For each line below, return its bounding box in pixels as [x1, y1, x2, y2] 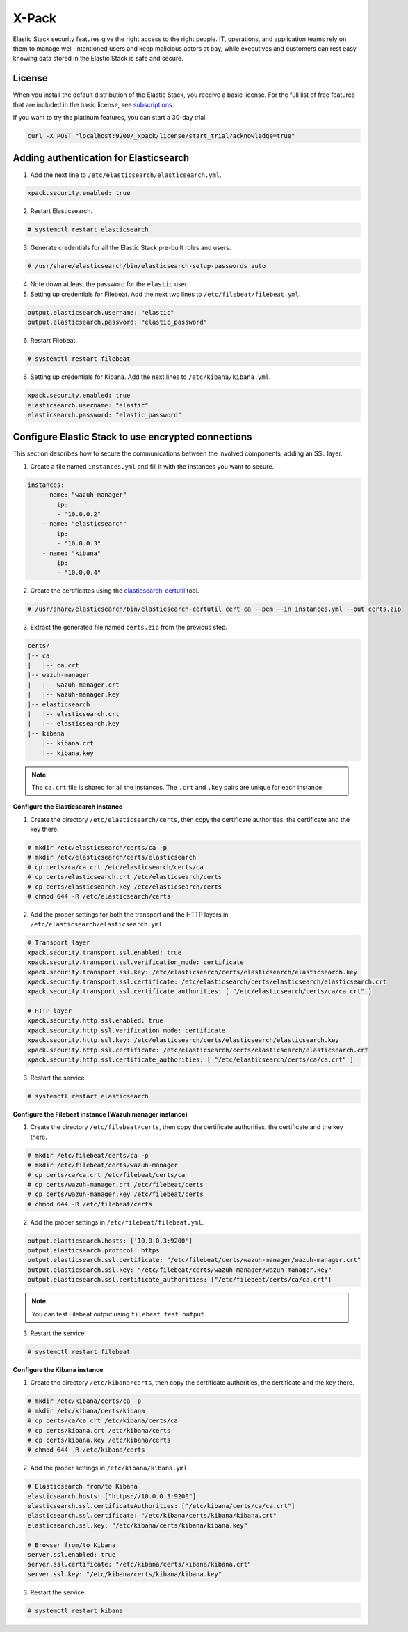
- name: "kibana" [42, 549, 101, 557]
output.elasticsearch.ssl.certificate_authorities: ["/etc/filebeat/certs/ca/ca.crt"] [27, 1275, 332, 1284]
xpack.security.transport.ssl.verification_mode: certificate [27, 958, 244, 966]
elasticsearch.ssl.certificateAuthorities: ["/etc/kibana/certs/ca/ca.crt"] [27, 1502, 295, 1510]
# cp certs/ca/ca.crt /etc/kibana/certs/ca [27, 1417, 179, 1424]
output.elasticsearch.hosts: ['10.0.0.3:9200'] [27, 1236, 193, 1245]
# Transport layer [27, 939, 90, 947]
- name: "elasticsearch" [42, 520, 127, 528]
